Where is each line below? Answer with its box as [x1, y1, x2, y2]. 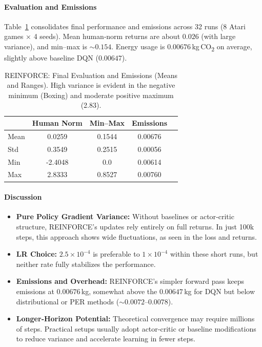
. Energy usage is [111, 41, 165, 51]
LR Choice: [16, 248, 57, 259]
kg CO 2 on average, [192, 41, 252, 53]
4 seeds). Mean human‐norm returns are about [33, 31, 180, 42]
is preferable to [93, 248, 140, 259]
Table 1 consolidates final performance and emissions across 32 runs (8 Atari [4, 21, 246, 31]
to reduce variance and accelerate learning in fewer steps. [16, 333, 195, 344]
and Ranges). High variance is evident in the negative [7, 80, 175, 90]
